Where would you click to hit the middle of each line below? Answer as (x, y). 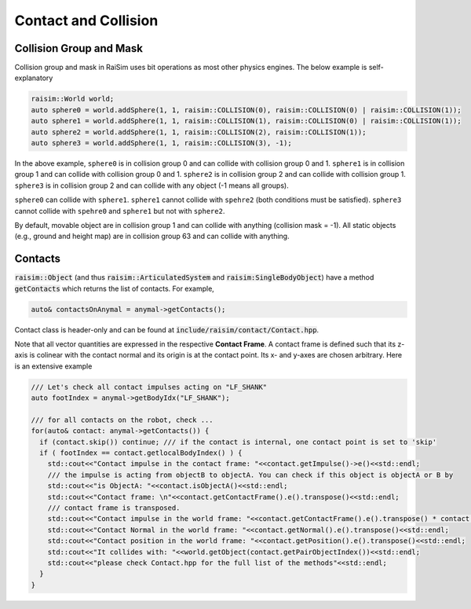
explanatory (34, 78)
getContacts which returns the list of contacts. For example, (115, 288)
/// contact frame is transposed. (114, 508)
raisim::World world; (73, 99)
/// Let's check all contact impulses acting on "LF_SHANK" (149, 387)
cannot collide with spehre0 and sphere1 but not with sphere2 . (120, 211)
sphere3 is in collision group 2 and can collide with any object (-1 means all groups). (152, 185)
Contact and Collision (86, 20)
